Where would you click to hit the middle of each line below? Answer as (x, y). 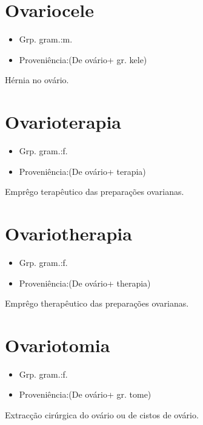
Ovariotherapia (68, 233)
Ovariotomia (58, 345)
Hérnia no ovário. (37, 80)
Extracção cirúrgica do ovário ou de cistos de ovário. (102, 415)
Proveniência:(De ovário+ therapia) (85, 283)
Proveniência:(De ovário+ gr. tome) (85, 394)
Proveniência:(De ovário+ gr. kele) (83, 59)
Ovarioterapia (63, 122)
